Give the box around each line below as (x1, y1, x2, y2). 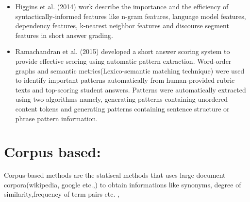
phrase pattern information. (15, 113, 98, 123)
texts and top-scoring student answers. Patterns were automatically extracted (15, 84, 246, 94)
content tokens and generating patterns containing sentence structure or (15, 103, 230, 113)
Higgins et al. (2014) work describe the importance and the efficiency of (15, 1, 229, 11)
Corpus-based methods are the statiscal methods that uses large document (4, 170, 226, 180)
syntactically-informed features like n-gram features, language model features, (15, 11, 246, 21)
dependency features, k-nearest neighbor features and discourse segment (15, 20, 229, 31)
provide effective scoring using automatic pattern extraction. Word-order (15, 55, 232, 66)
